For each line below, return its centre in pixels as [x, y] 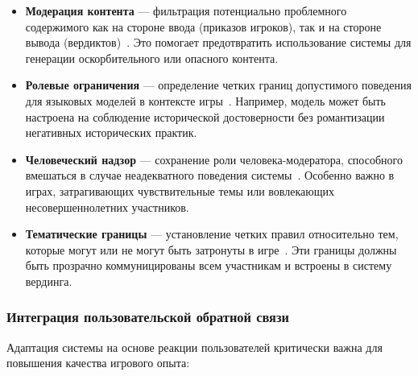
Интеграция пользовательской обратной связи [148, 317]
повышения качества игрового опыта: [98, 363]
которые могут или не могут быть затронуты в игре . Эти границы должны [211, 249]
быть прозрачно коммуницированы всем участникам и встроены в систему [209, 265]
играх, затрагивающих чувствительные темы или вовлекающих [180, 190]
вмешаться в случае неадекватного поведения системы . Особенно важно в [210, 175]
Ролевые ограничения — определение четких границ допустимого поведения [218, 85]
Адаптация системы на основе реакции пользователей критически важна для [195, 347]
